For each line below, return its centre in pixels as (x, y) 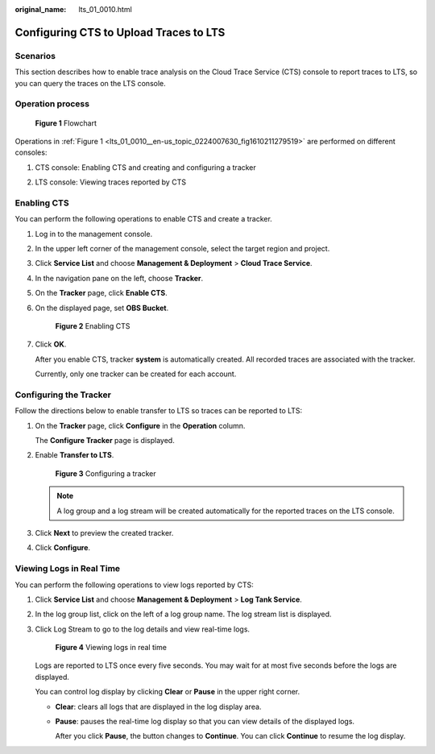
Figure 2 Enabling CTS (93, 325)
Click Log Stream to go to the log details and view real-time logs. (142, 629)
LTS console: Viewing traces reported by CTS (111, 182)
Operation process (52, 104)
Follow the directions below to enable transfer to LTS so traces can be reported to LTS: (159, 411)
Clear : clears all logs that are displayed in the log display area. (158, 706)
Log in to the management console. (94, 234)
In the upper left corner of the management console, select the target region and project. (182, 248)
